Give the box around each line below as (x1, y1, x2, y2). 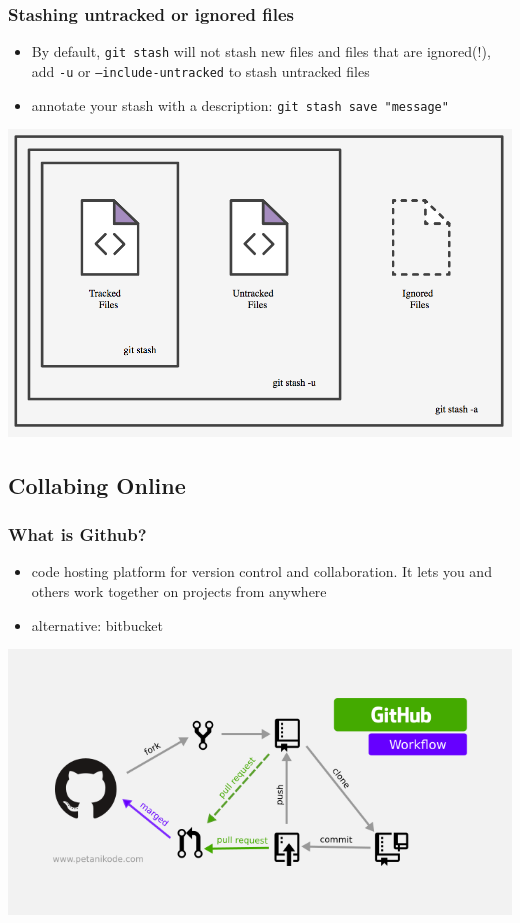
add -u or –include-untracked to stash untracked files (31, 60, 370, 81)
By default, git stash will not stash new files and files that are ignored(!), (31, 41, 491, 62)
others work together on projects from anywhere (31, 580, 327, 601)
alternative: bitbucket (31, 614, 163, 635)
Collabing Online (8, 469, 186, 500)
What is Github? (8, 522, 147, 547)
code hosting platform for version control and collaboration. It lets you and (31, 561, 492, 582)
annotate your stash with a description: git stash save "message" (31, 94, 449, 115)
